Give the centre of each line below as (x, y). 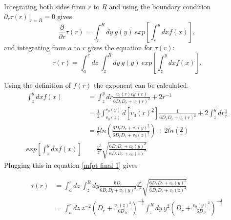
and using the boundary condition (160, 6)
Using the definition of (37, 85)
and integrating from (35, 48)
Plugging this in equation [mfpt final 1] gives (71, 165)
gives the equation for (120, 48)
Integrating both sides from (45, 6)
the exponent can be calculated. (141, 85)
